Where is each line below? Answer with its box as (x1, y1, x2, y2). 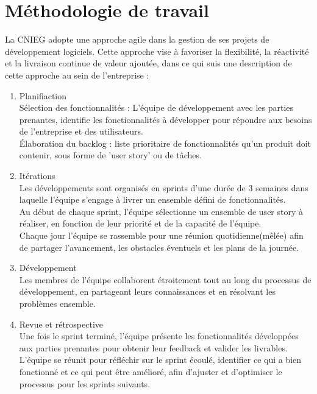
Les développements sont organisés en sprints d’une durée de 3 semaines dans (19, 181, 308, 194)
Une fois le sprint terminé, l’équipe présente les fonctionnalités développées (19, 329, 299, 342)
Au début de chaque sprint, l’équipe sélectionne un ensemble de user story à (19, 205, 304, 217)
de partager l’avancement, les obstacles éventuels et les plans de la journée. (19, 241, 299, 253)
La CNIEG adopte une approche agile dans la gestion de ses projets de (5, 33, 269, 46)
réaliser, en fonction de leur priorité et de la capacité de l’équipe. (19, 217, 262, 230)
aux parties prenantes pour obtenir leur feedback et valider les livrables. (19, 341, 288, 354)
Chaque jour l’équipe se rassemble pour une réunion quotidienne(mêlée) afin (19, 229, 304, 242)
